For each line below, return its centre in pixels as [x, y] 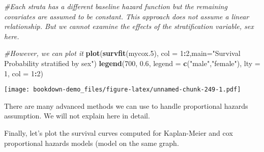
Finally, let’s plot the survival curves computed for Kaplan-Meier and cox [119, 133]
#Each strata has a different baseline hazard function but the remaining [116, 6]
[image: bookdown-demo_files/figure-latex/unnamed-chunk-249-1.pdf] [123, 90]
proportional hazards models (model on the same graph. [92, 143]
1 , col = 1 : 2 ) [24, 73]
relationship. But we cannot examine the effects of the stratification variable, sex [129, 26]
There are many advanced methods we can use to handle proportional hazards [126, 105]
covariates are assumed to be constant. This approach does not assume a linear [127, 16]
